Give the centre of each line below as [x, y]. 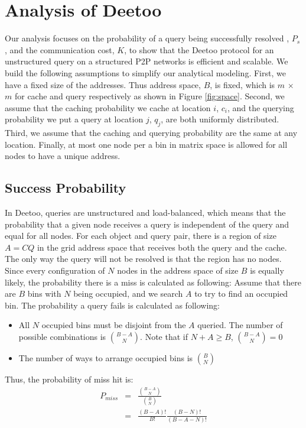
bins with [44, 294]
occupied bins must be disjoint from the [114, 325]
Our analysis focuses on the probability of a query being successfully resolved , [147, 38]
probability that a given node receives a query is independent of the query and [147, 224]
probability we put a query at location [74, 119]
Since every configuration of [55, 270]
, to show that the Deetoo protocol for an [199, 49]
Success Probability [66, 188]
